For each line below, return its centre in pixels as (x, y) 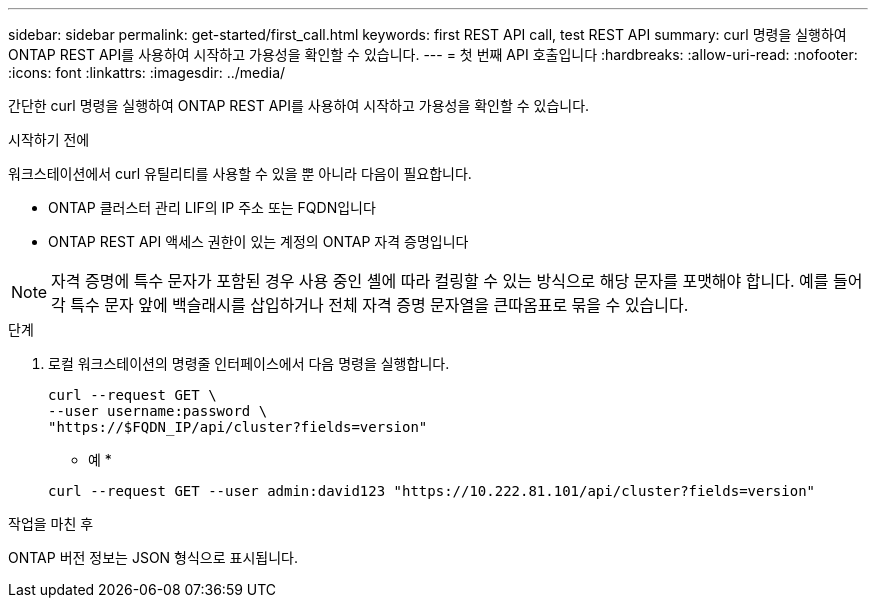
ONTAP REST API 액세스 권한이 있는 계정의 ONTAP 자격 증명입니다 (258, 241)
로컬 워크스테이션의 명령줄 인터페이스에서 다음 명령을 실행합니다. (249, 363)
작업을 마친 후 (51, 523)
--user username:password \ (158, 411)
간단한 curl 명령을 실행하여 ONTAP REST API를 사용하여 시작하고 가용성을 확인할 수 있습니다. (299, 105)
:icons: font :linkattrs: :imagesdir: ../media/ (147, 72)
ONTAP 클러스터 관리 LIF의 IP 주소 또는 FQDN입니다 (212, 207)
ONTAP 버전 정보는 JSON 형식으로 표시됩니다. (153, 557)
